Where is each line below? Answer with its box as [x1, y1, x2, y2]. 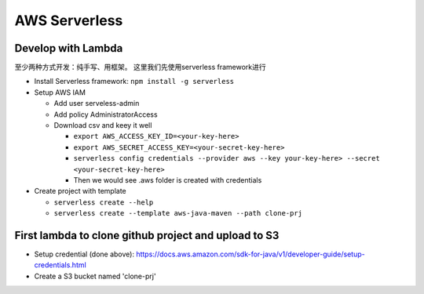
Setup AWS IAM [34, 87, 86, 97]
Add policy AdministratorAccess [53, 110, 158, 119]
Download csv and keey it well [53, 121, 152, 130]
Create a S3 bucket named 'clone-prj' [34, 271, 156, 281]
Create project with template [34, 187, 126, 196]
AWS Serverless [14, 12, 123, 29]
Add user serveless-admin [53, 99, 140, 108]
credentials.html [34, 260, 86, 270]
